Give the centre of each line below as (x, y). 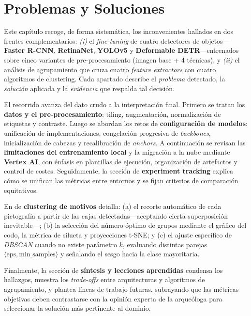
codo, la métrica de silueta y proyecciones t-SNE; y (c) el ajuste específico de (118, 235)
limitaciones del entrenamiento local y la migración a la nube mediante (117, 152)
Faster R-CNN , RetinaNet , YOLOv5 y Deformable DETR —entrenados (121, 50)
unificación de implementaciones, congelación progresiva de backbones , (107, 133)
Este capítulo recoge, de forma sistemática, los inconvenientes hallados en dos (119, 31)
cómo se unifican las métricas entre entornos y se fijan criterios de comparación (121, 181)
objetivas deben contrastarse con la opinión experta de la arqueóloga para (113, 298)
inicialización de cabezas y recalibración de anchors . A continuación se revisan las (125, 142)
